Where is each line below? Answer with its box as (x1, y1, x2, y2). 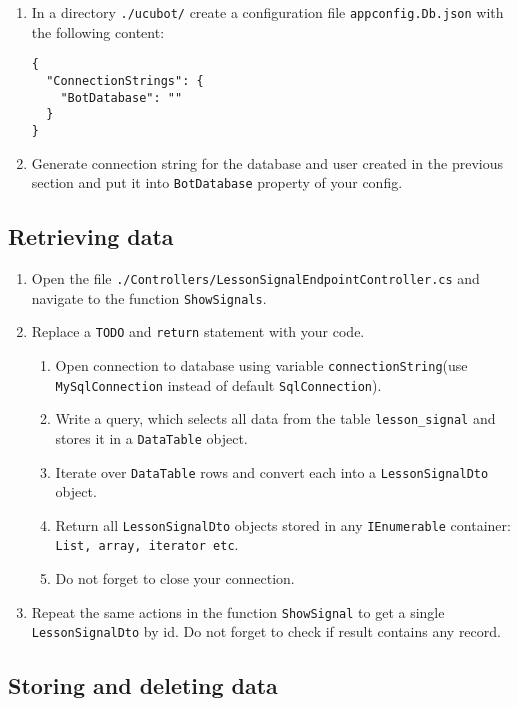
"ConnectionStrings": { (46, 73, 204, 88)
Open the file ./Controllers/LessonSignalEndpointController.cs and (31, 267, 480, 288)
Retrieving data (8, 221, 174, 252)
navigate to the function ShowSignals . (31, 287, 267, 308)
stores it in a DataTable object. (55, 427, 248, 448)
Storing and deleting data (8, 670, 278, 701)
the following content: (31, 21, 165, 42)
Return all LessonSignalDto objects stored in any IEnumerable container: (55, 514, 511, 535)
